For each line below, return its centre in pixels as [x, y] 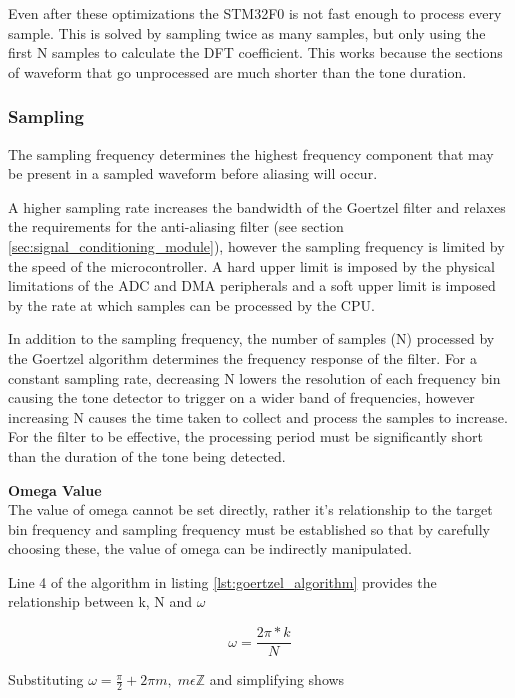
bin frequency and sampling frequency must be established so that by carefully [249, 528]
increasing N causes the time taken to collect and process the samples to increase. [258, 416]
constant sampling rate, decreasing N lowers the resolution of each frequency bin [254, 377]
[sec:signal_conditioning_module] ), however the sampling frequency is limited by [256, 245]
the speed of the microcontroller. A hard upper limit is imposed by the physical [252, 265]
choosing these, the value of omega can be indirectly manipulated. [210, 548]
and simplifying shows [277, 679]
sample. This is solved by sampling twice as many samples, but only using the [247, 32]
